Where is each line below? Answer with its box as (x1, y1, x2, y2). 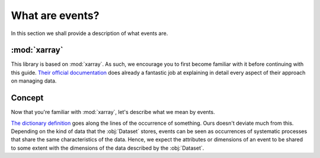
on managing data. (11, 77, 57, 84)
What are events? (11, 9, 100, 22)
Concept (11, 93, 44, 103)
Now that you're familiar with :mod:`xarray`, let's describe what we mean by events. (11, 109, 216, 116)
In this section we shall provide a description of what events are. (11, 30, 168, 37)
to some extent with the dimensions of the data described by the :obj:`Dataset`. (11, 144, 204, 151)
